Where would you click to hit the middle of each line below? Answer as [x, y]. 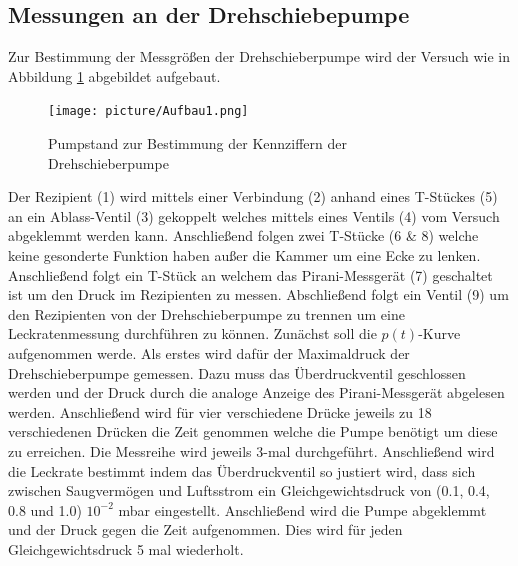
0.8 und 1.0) [45, 509]
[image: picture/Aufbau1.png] [148, 111]
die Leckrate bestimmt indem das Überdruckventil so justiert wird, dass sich [242, 470]
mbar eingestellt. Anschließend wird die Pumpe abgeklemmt [302, 509]
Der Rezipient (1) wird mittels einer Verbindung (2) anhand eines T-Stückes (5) [253, 196]
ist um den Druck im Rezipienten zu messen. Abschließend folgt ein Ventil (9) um [258, 294]
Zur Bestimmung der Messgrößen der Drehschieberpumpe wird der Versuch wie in [259, 56]
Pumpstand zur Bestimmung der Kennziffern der [197, 143]
